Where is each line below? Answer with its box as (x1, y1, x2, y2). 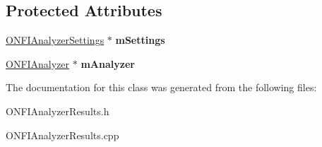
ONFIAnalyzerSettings (6, 33, 105, 47)
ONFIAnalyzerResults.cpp (6, 127, 119, 142)
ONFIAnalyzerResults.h (6, 103, 109, 118)
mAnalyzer (80, 56, 135, 71)
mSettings (115, 33, 165, 47)
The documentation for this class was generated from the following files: (6, 80, 317, 95)
